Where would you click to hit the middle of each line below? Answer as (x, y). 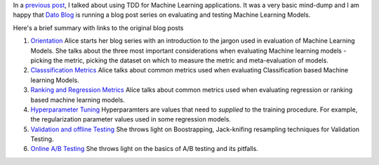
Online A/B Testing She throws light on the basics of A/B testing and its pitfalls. (145, 149)
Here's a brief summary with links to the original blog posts (98, 27)
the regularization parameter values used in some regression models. (131, 119)
